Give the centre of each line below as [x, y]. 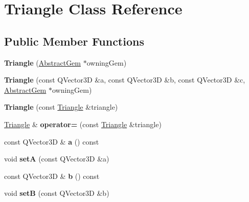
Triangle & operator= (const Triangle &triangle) [83, 124]
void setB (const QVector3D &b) [57, 193]
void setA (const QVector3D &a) [57, 159]
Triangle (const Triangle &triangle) [61, 107]
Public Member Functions [74, 41]
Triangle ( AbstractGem [42, 62]
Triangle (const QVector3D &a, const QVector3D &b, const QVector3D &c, [125, 80]
